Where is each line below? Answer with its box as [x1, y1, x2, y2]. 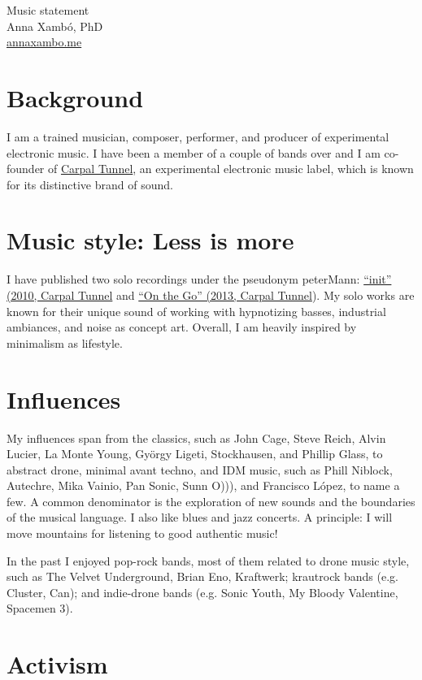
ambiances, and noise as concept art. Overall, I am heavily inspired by [7, 318, 357, 336]
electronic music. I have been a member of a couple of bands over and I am [7, 144, 381, 161]
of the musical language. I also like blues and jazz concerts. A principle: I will [7, 509, 393, 526]
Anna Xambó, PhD [7, 17, 103, 34]
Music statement [7, 2, 89, 18]
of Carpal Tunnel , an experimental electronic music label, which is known [48, 160, 414, 177]
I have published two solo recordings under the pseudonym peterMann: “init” [7, 271, 392, 288]
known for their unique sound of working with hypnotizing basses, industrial [7, 302, 386, 319]
